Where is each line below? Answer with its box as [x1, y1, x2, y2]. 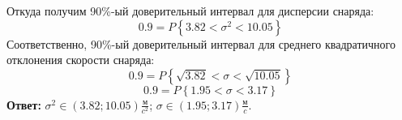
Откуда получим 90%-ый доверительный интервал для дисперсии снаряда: [6, 2, 374, 19]
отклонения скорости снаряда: [6, 51, 155, 68]
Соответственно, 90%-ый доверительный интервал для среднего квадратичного [6, 35, 396, 52]
